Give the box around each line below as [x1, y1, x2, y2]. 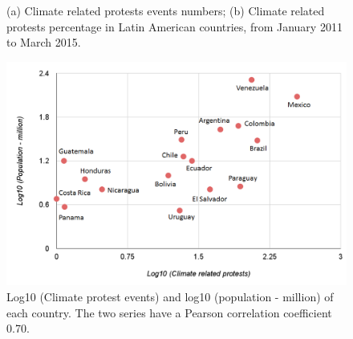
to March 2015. [6, 34, 81, 51]
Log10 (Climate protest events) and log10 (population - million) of [6, 288, 334, 305]
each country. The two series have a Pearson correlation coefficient [6, 304, 332, 321]
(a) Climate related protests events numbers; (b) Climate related [6, 2, 325, 18]
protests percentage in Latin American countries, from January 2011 [6, 18, 343, 35]
